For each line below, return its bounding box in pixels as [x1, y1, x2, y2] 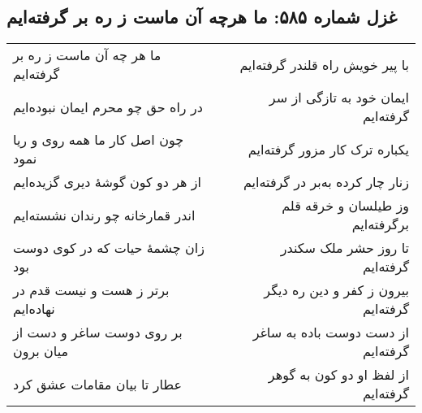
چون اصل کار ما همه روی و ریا [13, 130, 184, 150]
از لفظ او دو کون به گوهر [268, 365, 409, 385]
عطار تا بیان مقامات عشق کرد [13, 374, 182, 393]
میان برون [13, 341, 69, 361]
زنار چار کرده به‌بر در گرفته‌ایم [243, 172, 409, 192]
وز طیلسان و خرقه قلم [282, 196, 409, 215]
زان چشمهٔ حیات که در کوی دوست [13, 238, 205, 258]
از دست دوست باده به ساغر [252, 323, 409, 342]
